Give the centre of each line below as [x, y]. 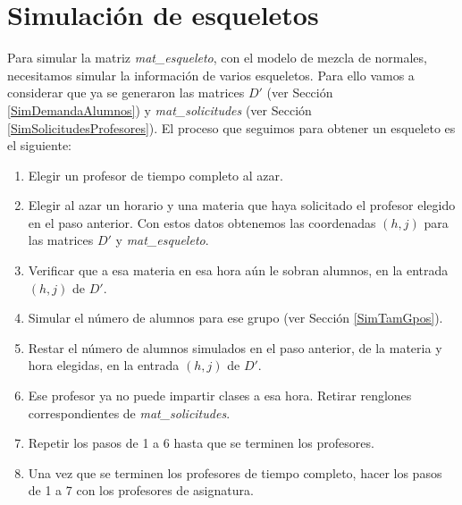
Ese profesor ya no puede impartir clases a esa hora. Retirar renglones [220, 396]
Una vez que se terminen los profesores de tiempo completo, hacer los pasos [235, 472]
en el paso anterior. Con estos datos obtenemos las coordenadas [202, 222]
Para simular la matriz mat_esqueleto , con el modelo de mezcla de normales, [217, 58]
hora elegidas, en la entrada [104, 365]
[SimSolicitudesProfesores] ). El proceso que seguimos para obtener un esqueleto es [231, 127]
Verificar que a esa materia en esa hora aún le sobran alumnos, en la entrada [238, 270]
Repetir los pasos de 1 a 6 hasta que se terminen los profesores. [201, 443]
